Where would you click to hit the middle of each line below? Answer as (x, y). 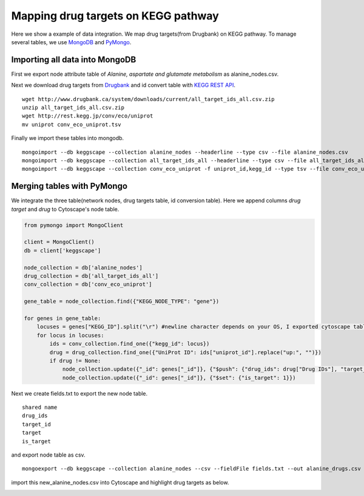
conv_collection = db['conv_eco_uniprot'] (88, 284)
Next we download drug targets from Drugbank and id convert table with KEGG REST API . (123, 85)
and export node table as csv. (48, 455)
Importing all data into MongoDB (74, 60)
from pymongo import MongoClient (74, 225)
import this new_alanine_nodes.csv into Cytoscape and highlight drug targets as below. (120, 482)
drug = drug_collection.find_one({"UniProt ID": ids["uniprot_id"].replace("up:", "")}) (185, 352)
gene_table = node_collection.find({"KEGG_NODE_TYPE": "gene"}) (122, 302)
